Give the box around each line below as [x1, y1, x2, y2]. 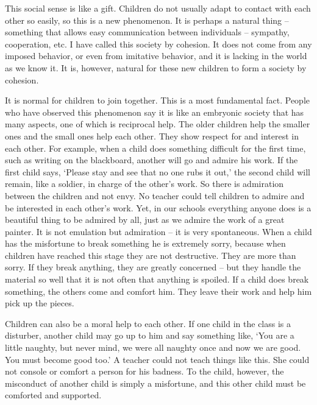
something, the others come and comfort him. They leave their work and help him [5, 284, 312, 297]
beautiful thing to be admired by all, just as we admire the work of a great [5, 213, 285, 226]
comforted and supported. [5, 389, 102, 401]
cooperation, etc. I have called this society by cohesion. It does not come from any [5, 37, 312, 50]
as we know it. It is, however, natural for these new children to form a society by [5, 61, 307, 74]
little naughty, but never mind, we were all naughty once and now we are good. [5, 341, 301, 354]
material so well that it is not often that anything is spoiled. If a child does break [5, 273, 309, 286]
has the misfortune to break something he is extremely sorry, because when [5, 237, 286, 250]
